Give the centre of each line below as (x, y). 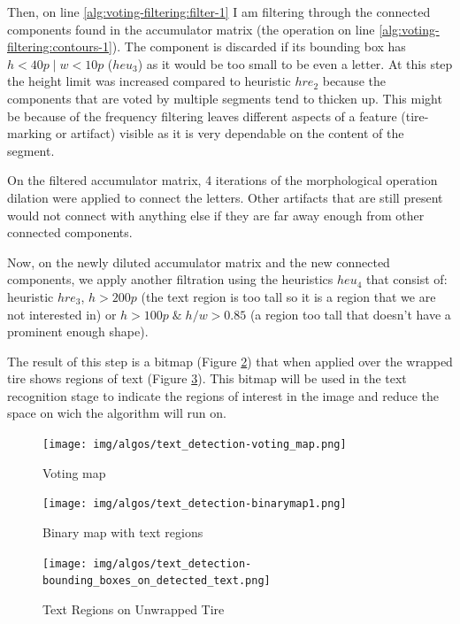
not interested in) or (62, 314)
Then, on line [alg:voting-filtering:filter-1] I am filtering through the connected (219, 12)
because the (354, 81)
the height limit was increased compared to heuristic (149, 81)
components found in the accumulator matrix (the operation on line (191, 29)
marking (30, 133)
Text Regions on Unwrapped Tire (134, 609)
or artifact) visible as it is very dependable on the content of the (230, 133)
